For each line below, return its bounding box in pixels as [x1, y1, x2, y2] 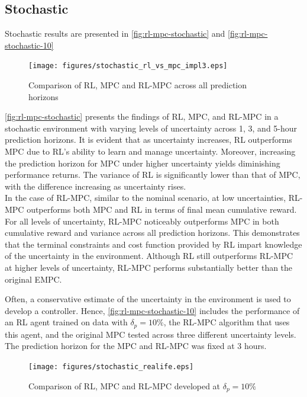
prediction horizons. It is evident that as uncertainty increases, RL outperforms [5, 133, 292, 146]
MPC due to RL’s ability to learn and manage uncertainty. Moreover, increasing [5, 145, 296, 158]
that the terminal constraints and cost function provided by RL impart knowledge [5, 238, 302, 250]
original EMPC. [5, 273, 62, 285]
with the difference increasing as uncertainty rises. [5, 180, 186, 192]
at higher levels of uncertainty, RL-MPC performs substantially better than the [5, 261, 293, 273]
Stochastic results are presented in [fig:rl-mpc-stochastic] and [5, 27, 225, 40]
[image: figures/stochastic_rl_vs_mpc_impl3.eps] [28, 62, 228, 71]
